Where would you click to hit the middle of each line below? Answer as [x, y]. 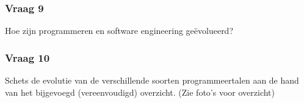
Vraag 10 [27, 57]
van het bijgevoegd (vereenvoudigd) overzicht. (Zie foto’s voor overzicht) [140, 92]
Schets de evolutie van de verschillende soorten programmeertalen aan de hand [152, 80]
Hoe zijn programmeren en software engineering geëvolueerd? [119, 31]
